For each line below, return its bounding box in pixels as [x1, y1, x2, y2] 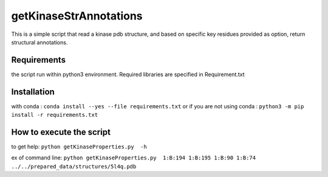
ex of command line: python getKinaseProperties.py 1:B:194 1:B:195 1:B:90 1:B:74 [11, 154, 256, 161]
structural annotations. [11, 38, 68, 46]
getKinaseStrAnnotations [11, 9, 143, 23]
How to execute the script [11, 127, 111, 137]
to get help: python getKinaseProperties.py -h [11, 143, 147, 150]
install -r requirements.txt [11, 111, 98, 119]
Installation [11, 86, 55, 97]
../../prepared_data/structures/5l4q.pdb [11, 163, 137, 170]
